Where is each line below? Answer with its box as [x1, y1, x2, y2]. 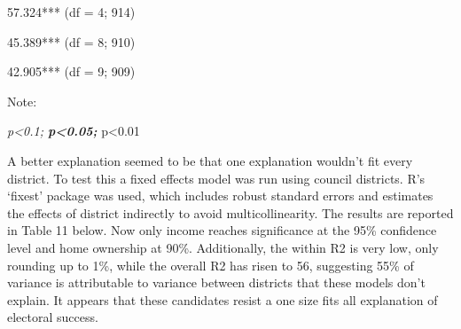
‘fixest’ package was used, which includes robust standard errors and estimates [7, 186, 434, 205]
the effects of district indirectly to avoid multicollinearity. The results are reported [7, 203, 454, 222]
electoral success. [7, 308, 98, 326]
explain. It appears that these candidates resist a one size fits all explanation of [7, 290, 438, 309]
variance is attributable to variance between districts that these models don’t [7, 273, 426, 292]
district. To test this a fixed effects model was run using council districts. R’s [7, 168, 426, 187]
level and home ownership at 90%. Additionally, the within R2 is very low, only [7, 238, 439, 256]
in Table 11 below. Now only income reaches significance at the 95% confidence [7, 221, 437, 239]
